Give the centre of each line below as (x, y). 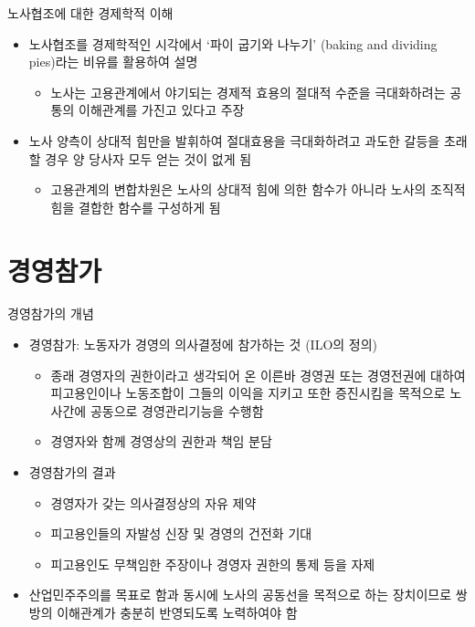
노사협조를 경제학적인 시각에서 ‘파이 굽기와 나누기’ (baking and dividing (233, 43)
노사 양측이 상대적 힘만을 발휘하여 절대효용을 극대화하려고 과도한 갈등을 (234, 140)
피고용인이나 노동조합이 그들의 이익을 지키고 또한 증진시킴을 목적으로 (248, 393)
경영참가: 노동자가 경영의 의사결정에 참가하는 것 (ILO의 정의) (203, 345)
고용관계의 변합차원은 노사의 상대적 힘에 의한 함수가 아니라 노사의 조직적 (258, 189)
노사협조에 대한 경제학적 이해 (90, 13)
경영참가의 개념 (51, 313)
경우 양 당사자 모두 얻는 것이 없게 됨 (148, 158)
